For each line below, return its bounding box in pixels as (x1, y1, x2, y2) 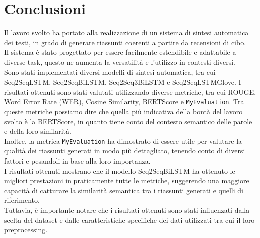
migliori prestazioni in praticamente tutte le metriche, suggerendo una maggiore (4, 175, 249, 186)
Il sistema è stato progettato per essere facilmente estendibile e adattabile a (4, 47, 236, 57)
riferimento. (4, 195, 40, 205)
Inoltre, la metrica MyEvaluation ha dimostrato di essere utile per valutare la (4, 135, 242, 146)
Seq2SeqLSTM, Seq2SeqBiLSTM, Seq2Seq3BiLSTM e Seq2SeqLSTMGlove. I (4, 76, 241, 87)
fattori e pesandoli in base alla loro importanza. (4, 155, 151, 166)
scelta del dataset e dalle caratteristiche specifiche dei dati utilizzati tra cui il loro (4, 214, 255, 225)
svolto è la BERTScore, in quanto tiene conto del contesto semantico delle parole (4, 116, 252, 126)
